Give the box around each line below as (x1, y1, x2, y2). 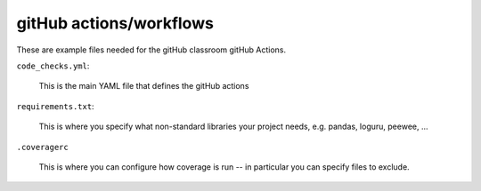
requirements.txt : (16, 100, 94, 111)
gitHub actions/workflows (16, 13, 214, 33)
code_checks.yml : (16, 60, 90, 71)
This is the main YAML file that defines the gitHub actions (38, 81, 249, 92)
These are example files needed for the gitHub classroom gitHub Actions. (16, 44, 287, 55)
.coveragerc (16, 142, 69, 152)
